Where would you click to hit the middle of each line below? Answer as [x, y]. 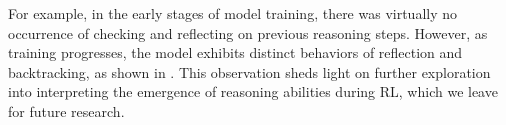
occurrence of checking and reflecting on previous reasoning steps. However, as [248, 32]
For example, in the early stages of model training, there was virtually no [233, 13]
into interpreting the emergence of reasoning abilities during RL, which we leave [253, 91]
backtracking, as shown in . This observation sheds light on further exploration [249, 71]
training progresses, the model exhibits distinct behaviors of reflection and [235, 52]
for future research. [66, 110]
